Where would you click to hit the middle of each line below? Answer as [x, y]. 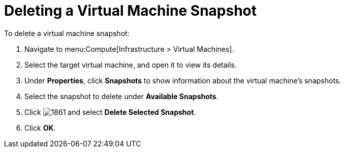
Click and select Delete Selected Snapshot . [110, 112]
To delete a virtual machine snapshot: [67, 33]
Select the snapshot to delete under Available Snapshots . [121, 96]
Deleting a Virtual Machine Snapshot [131, 11]
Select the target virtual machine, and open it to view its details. [131, 65]
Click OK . [40, 128]
